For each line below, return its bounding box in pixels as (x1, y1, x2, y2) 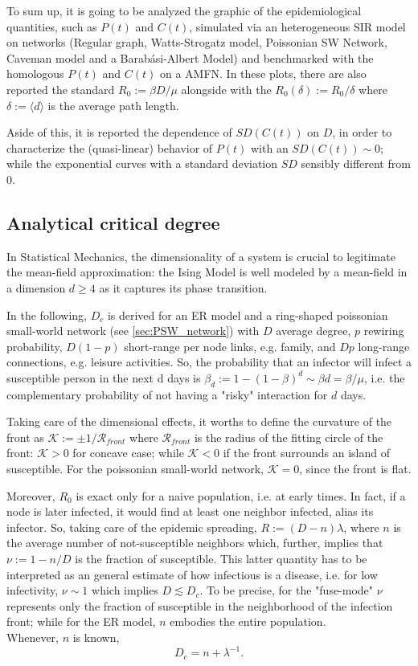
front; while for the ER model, (6, 613, 156, 630)
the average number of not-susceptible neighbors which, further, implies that (6, 534, 383, 551)
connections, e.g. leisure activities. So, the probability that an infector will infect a (6, 353, 412, 370)
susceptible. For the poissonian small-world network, (6, 460, 264, 477)
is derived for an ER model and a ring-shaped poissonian (107, 306, 388, 323)
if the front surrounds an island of (223, 444, 391, 461)
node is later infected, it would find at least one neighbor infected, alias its (6, 503, 374, 520)
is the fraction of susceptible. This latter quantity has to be (75, 550, 367, 567)
